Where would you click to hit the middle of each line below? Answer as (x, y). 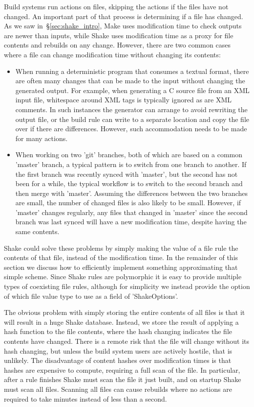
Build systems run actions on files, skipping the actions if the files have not (116, 6)
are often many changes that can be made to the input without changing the (130, 81)
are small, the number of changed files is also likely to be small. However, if (128, 203)
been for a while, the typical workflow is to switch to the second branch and (129, 183)
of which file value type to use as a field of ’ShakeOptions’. (91, 296)
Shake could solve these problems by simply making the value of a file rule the (121, 248)
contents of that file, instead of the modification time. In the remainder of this (121, 257)
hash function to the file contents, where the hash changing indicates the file (118, 331)
